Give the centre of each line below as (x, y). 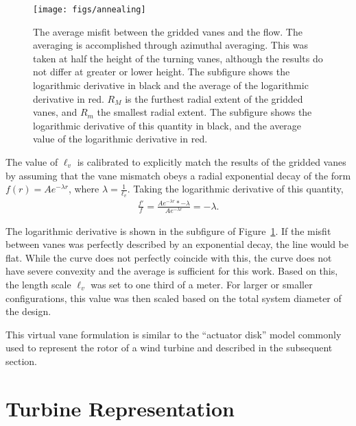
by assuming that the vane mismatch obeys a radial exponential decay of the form (178, 175)
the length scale (38, 285)
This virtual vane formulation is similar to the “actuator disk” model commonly (174, 334)
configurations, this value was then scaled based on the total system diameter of (174, 298)
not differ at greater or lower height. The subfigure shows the (162, 72)
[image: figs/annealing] (90, 10)
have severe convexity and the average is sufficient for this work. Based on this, (172, 271)
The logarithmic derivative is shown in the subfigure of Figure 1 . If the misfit (168, 230)
